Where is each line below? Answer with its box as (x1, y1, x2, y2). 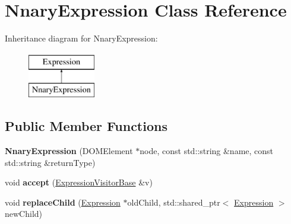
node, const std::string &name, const (140, 145, 274, 157)
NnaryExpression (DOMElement (5, 145, 133, 157)
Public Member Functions (5, 117, 167, 135)
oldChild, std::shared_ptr (127, 196, 220, 208)
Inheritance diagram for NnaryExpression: (5, 32, 158, 44)
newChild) (5, 207, 43, 220)
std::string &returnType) (5, 156, 96, 168)
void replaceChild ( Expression (5, 196, 121, 208)
